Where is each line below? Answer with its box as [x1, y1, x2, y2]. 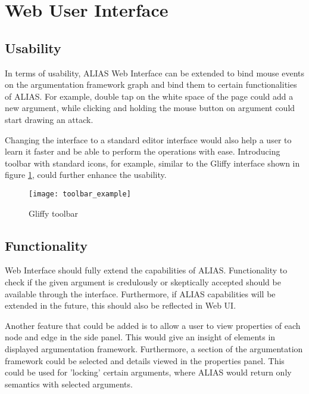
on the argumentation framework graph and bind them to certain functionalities [5, 78, 297, 91]
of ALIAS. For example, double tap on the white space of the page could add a [5, 90, 294, 102]
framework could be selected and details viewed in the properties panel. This [5, 354, 285, 367]
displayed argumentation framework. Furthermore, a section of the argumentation [5, 342, 303, 355]
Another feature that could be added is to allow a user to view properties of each [5, 319, 301, 331]
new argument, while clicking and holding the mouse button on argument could [5, 101, 295, 114]
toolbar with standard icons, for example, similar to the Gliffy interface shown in [5, 156, 300, 169]
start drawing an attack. [5, 113, 93, 125]
